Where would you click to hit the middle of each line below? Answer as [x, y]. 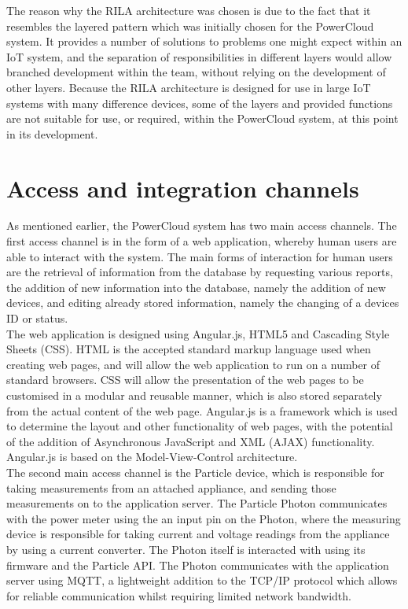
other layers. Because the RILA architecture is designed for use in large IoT [189, 87]
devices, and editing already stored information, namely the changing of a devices [203, 303]
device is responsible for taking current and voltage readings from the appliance [198, 534]
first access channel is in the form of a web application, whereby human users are [202, 241]
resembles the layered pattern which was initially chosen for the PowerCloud [190, 26]
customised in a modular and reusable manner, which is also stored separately [194, 395]
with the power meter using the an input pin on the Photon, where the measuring [204, 518]
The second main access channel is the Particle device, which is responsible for [195, 472]
